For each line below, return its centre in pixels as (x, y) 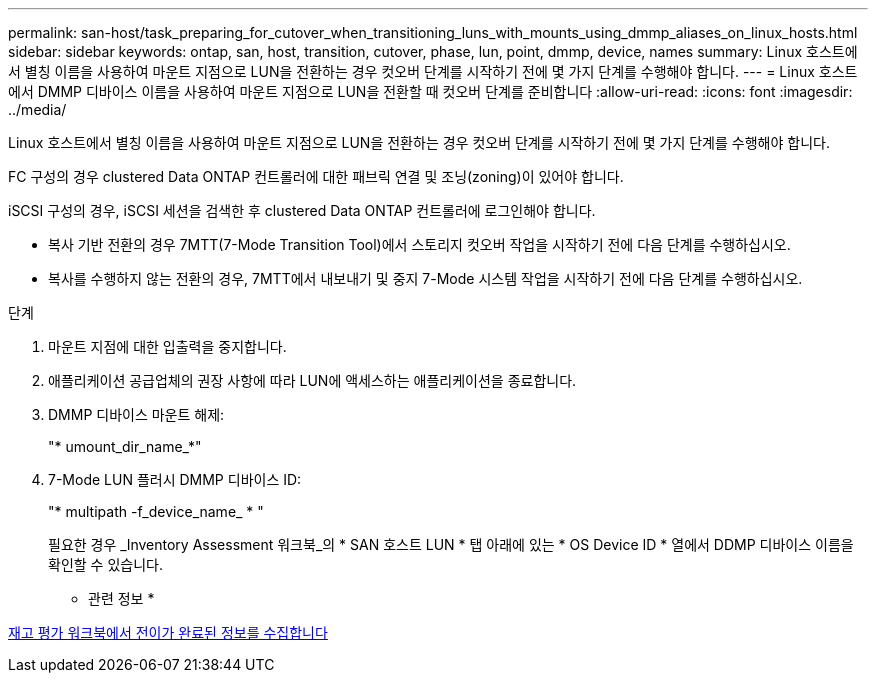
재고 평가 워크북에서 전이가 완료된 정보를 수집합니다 (168, 632)
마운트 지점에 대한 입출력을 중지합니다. (167, 346)
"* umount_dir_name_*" (125, 446)
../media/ (37, 109)
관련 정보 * (121, 598)
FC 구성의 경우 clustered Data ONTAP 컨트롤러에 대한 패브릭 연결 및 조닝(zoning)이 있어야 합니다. (316, 176)
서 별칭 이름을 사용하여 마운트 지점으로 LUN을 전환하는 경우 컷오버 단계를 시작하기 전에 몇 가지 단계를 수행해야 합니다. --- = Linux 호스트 (433, 71)
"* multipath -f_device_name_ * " (156, 511)
